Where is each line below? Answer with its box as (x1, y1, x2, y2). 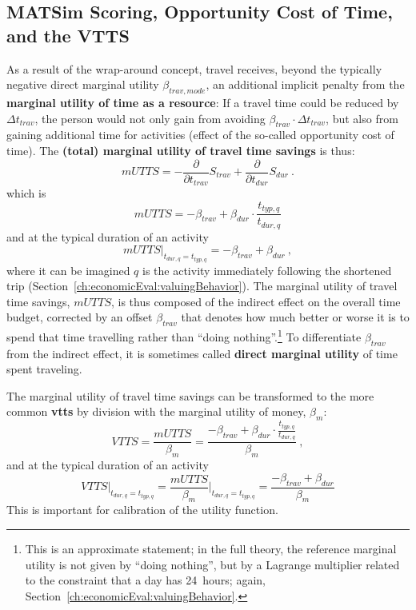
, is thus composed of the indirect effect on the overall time (110, 293, 401, 309)
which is (6, 185, 46, 201)
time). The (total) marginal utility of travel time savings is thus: (6, 142, 355, 158)
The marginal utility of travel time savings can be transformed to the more (6, 387, 374, 404)
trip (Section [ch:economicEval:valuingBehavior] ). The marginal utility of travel (6, 277, 398, 294)
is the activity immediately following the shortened (142, 261, 392, 278)
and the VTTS (6, 22, 130, 47)
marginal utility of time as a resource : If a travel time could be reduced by (6, 94, 399, 110)
